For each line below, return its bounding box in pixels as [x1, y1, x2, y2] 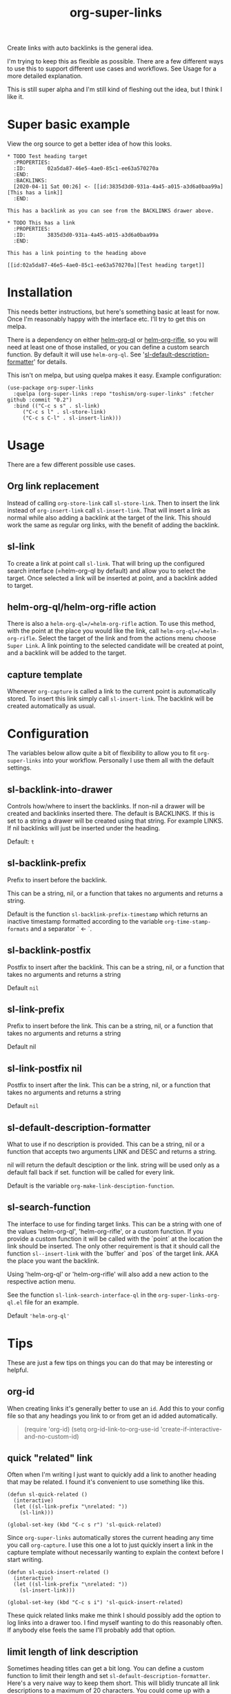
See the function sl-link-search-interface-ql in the [7, 1291, 157, 1299]
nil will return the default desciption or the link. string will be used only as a [7, 1161, 220, 1169]
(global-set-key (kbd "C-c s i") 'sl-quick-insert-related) [7, 1599, 184, 1606]
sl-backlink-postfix [7, 944, 91, 956]
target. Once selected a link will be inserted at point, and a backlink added [7, 573, 218, 582]
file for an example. [23, 1297, 79, 1306]
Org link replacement [7, 480, 100, 492]
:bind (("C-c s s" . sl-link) [13, 403, 100, 410]
